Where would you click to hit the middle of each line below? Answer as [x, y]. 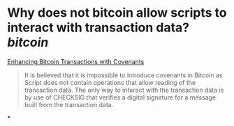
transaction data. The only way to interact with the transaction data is [124, 90]
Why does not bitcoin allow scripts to [117, 13]
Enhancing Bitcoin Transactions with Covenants [76, 61]
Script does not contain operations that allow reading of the [110, 82]
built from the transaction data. [69, 104]
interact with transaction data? [98, 27]
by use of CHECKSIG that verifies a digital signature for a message [120, 97]
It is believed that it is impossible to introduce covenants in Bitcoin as [123, 75]
